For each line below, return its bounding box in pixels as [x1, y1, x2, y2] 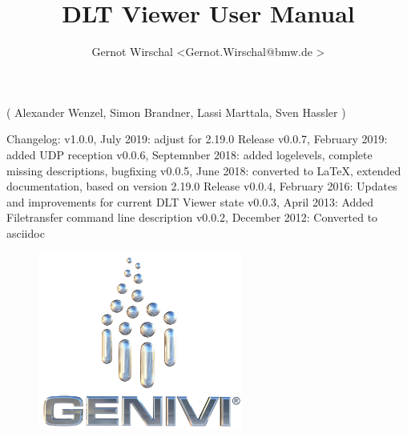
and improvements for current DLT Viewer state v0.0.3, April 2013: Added [6, 193, 374, 210]
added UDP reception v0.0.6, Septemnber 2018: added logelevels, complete [6, 146, 373, 162]
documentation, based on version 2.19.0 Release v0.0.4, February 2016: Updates [6, 178, 397, 194]
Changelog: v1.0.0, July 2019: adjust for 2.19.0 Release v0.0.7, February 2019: [6, 130, 388, 147]
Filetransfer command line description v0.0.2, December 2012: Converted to [6, 209, 378, 226]
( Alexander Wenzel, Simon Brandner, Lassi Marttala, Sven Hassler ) [6, 103, 346, 120]
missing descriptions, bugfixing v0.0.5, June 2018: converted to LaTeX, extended [6, 162, 401, 178]
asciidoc [6, 224, 45, 241]
